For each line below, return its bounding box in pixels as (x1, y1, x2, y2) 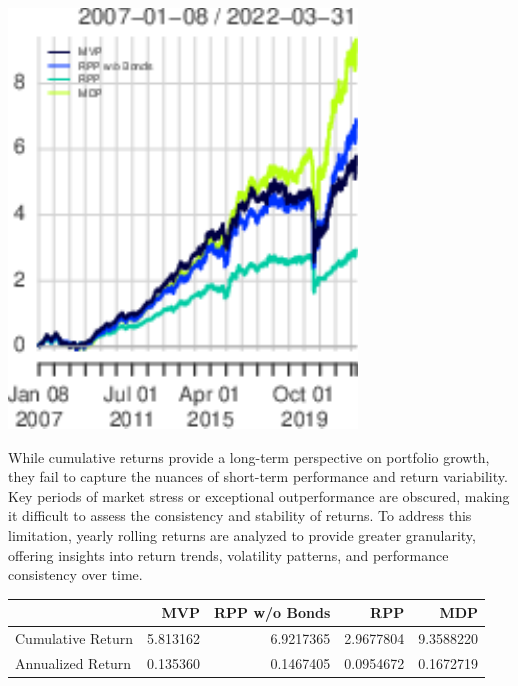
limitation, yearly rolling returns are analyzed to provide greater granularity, (8, 524, 476, 545)
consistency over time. (8, 564, 143, 585)
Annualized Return (15, 652, 132, 673)
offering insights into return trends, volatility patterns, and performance (8, 544, 449, 565)
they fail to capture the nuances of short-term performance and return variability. (8, 466, 508, 487)
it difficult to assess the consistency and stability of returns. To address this (8, 505, 472, 526)
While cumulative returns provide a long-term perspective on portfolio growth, (8, 446, 490, 467)
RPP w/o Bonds (213, 602, 331, 623)
